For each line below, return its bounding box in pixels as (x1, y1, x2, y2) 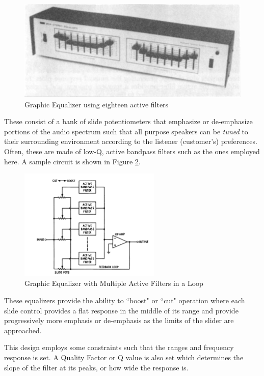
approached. (4, 325, 42, 335)
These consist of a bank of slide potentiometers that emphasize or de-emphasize (4, 116, 253, 127)
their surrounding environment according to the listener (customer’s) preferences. (4, 136, 257, 147)
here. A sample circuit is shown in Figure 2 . (4, 156, 141, 166)
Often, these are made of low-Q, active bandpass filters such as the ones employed (4, 146, 260, 156)
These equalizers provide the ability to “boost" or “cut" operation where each (4, 295, 245, 306)
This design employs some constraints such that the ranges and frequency (4, 342, 234, 353)
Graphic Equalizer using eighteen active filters (24, 99, 169, 109)
